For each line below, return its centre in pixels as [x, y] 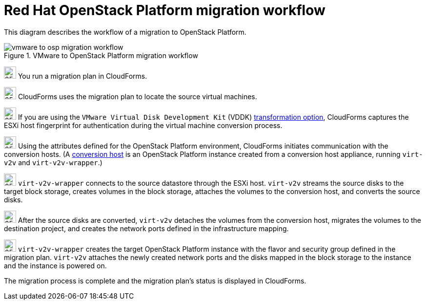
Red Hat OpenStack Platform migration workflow [165, 10]
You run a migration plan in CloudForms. [82, 76]
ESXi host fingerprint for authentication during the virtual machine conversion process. [143, 125]
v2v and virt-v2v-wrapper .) [53, 162]
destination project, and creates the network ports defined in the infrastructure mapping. [146, 228]
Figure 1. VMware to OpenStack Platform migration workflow [101, 55]
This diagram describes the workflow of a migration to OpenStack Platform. [125, 32]
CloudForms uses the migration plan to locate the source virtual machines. [137, 96]
